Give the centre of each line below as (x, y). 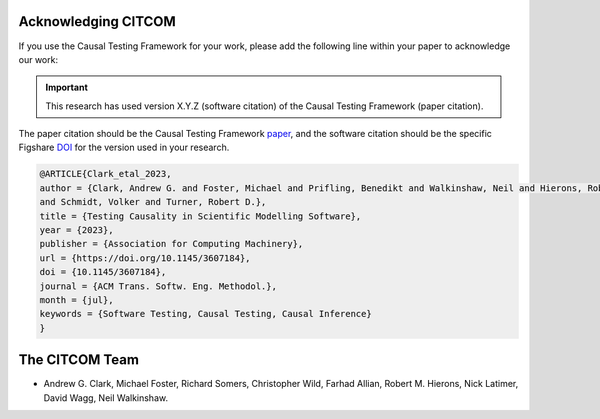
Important (67, 87)
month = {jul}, (76, 299)
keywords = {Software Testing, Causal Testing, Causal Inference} (205, 314)
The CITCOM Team (79, 360)
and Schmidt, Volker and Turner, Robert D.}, (153, 202)
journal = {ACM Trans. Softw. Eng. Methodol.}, (158, 286)
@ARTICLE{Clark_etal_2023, (105, 174)
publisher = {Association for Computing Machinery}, (171, 244)
